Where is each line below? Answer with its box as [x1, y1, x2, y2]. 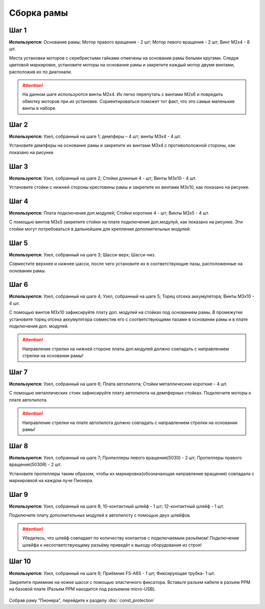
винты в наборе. [22, 105, 56, 111]
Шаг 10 [9, 557, 31, 566]
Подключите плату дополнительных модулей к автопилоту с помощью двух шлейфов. [9, 512, 191, 518]
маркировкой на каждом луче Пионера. [9, 478, 94, 484]
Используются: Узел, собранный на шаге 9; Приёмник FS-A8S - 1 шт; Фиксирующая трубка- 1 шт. [9, 570, 215, 576]
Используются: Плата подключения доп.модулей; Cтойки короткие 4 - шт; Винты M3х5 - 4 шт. [9, 210, 210, 216]
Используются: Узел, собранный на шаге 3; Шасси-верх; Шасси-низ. [9, 251, 156, 258]
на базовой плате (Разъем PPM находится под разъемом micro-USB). [9, 586, 156, 592]
